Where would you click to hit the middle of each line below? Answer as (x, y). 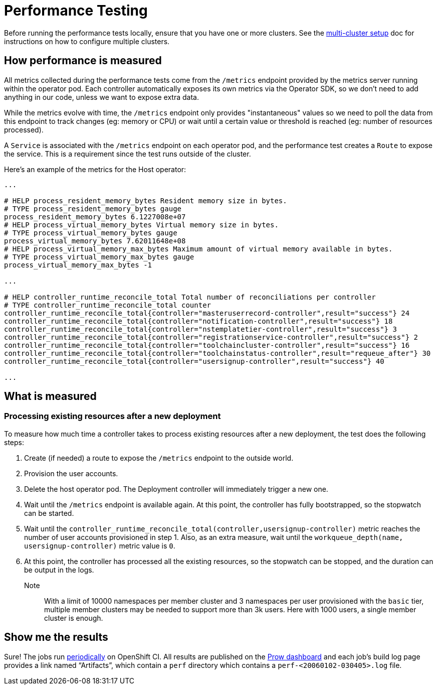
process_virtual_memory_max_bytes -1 (78, 265)
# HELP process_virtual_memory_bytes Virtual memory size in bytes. (141, 225)
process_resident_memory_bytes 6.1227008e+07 (95, 217)
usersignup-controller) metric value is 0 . (100, 545)
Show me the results (56, 637)
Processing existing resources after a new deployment (113, 416)
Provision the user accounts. (71, 473)
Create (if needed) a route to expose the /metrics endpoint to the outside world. (159, 458)
